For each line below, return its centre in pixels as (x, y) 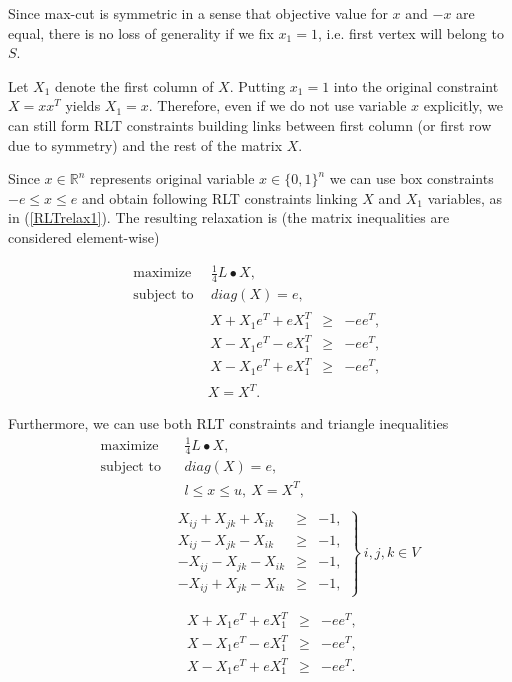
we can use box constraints (411, 178)
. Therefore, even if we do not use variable (277, 105)
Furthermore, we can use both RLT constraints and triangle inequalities (228, 423)
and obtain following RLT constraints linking (219, 197)
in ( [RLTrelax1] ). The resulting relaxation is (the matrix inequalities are (229, 217)
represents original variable (172, 178)
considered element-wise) (84, 236)
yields (83, 105)
